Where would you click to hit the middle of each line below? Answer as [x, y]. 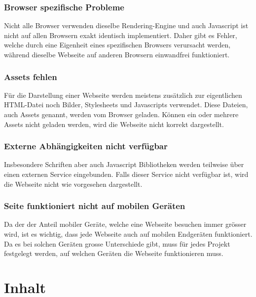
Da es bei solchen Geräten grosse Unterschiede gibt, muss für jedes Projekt [117, 243]
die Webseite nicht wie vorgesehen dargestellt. [73, 184]
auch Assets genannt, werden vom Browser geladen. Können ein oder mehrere [121, 114]
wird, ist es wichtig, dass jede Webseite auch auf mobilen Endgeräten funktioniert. [128, 234]
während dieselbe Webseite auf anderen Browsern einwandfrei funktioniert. [117, 54]
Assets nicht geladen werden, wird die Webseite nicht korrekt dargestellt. [114, 124]
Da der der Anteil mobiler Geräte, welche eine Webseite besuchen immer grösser [125, 224]
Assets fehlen [31, 76]
